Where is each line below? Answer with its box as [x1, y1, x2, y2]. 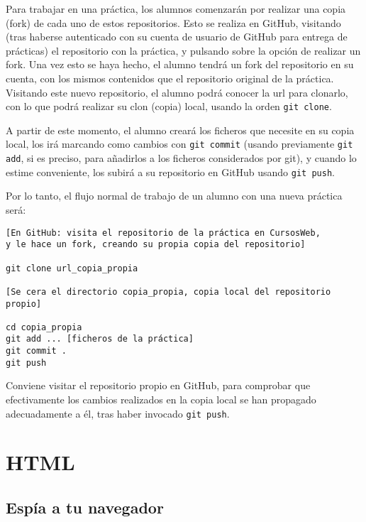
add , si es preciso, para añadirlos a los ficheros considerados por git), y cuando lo [6, 151, 357, 165]
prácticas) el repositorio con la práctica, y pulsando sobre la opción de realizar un [6, 43, 361, 58]
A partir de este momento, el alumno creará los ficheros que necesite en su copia [6, 122, 355, 137]
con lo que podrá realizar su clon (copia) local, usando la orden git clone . [6, 99, 332, 114]
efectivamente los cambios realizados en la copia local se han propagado [6, 392, 316, 407]
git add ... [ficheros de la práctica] [6, 334, 194, 344]
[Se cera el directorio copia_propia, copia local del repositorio [6, 286, 331, 297]
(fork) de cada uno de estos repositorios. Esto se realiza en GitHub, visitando [6, 15, 341, 30]
